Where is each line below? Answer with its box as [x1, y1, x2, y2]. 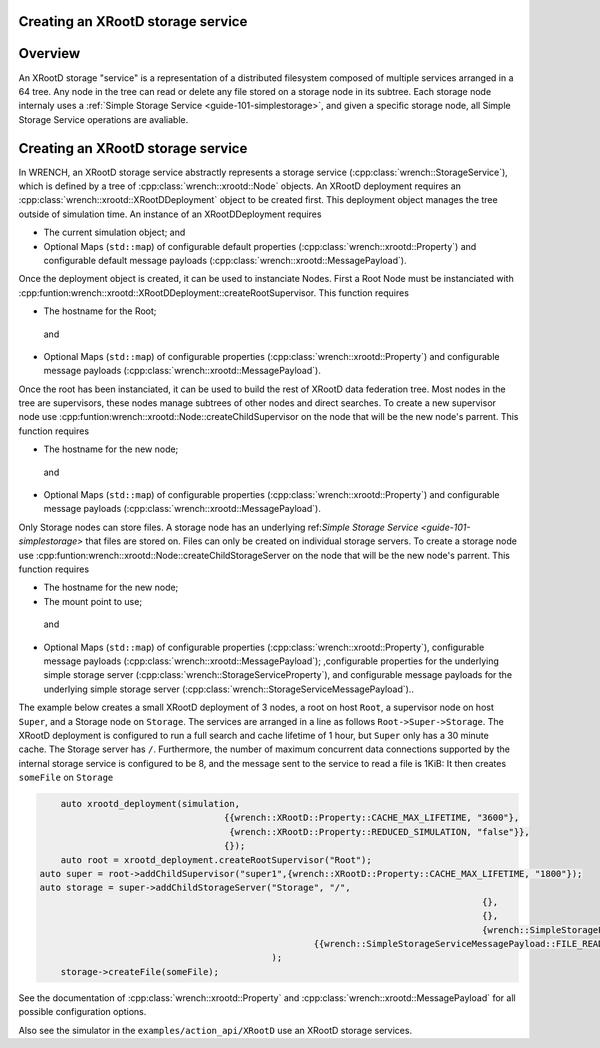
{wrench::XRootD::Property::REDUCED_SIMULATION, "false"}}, [229, 826, 530, 837]
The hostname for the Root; [43, 305, 157, 317]
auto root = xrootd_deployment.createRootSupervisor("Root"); [60, 854, 372, 865]
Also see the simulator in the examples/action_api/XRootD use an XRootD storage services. [18, 1024, 413, 1036]
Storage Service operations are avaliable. [18, 113, 189, 125]
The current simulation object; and [43, 226, 186, 239]
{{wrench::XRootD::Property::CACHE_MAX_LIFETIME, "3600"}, [223, 812, 520, 824]
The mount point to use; [43, 595, 143, 607]
